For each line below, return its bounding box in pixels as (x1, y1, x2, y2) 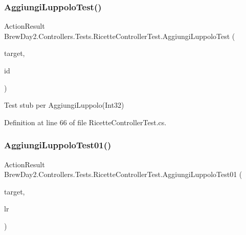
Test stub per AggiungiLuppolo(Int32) (4, 100, 124, 110)
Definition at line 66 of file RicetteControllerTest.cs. (4, 116, 167, 127)
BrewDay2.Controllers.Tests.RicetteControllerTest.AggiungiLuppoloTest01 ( (4, 169, 242, 180)
